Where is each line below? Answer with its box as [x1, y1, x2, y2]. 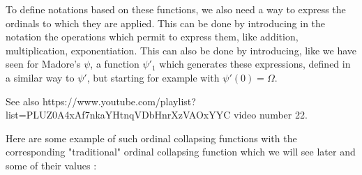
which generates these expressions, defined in [159, 56, 351, 71]
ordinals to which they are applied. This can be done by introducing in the [6, 15, 326, 30]
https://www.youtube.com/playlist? [42, 93, 196, 108]
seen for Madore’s [6, 56, 81, 71]
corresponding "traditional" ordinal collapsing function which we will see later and [6, 144, 356, 159]
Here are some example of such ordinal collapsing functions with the [6, 130, 297, 145]
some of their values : [6, 158, 97, 172]
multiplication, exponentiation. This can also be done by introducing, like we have [6, 43, 357, 57]
